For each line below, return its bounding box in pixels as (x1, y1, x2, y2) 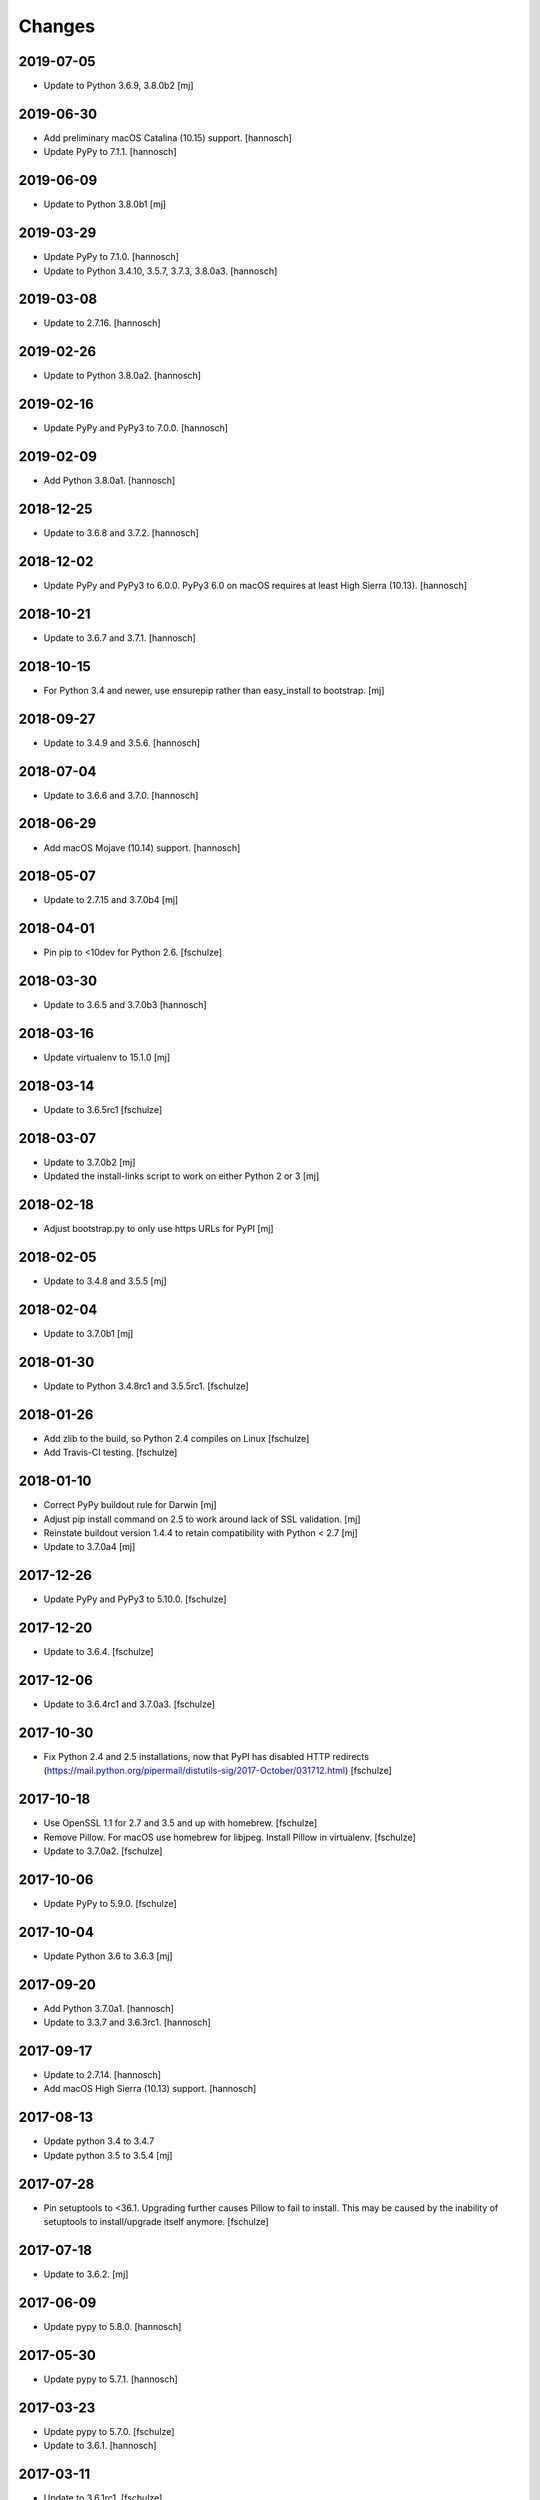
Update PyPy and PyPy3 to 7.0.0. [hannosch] (43, 422, 229, 434)
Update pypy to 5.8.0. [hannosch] (43, 2320, 182, 2332)
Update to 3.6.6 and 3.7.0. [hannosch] (43, 789, 199, 801)
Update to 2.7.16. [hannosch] (43, 317, 161, 329)
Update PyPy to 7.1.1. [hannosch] (43, 146, 177, 158)
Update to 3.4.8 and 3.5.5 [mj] (43, 1275, 167, 1287)
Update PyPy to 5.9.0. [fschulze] (43, 1897, 177, 1909)
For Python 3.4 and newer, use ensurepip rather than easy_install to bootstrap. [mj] (43, 684, 385, 696)
